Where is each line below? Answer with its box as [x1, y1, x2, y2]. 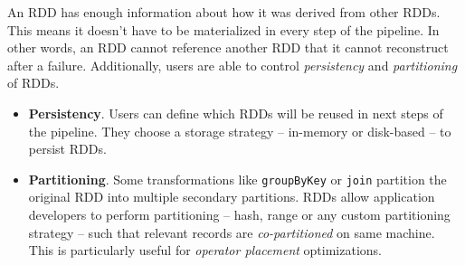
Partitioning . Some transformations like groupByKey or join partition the [28, 169, 447, 188]
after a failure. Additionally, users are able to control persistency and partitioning [7, 55, 458, 74]
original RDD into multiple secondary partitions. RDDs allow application [28, 187, 435, 206]
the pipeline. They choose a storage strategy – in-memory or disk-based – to [28, 121, 451, 140]
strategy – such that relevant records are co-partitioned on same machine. [28, 222, 435, 241]
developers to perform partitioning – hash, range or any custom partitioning [28, 205, 451, 223]
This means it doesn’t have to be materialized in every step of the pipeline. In [7, 20, 440, 39]
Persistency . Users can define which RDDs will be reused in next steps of [28, 103, 443, 122]
